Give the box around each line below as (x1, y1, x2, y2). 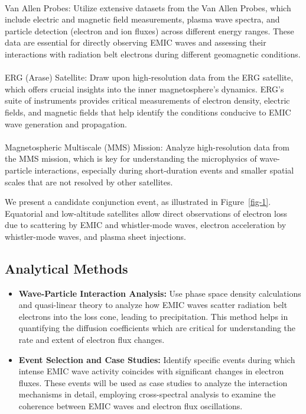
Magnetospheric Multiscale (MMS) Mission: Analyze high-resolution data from (5, 140, 289, 153)
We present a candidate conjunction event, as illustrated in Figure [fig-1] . (5, 195, 271, 208)
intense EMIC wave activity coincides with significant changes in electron (18, 365, 284, 377)
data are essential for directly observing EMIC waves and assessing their (5, 36, 266, 49)
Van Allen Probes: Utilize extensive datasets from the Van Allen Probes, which (5, 1, 291, 14)
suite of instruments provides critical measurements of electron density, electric (5, 94, 290, 107)
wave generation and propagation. (5, 117, 127, 130)
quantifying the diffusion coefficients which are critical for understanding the (18, 322, 296, 334)
